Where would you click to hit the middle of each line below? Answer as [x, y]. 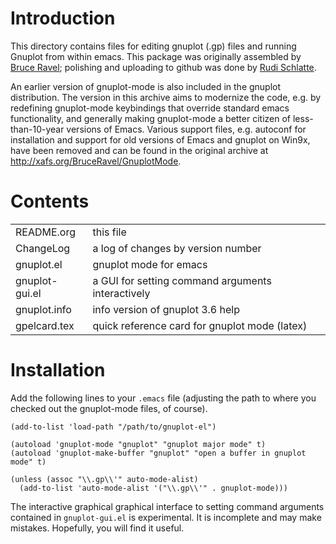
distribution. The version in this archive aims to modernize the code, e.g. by [166, 97]
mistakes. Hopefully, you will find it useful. [97, 528]
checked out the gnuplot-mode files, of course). [109, 408]
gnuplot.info [43, 309]
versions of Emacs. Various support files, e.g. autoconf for [186, 129]
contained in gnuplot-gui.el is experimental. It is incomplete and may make [166, 517]
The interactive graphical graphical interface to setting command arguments [167, 506]
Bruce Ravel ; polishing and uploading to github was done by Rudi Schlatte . [163, 67]
